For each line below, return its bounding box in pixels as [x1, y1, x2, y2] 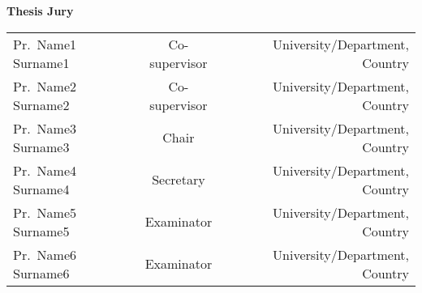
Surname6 [13, 263, 70, 282]
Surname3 [13, 137, 70, 156]
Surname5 [13, 221, 70, 240]
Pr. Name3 [13, 118, 77, 138]
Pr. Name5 [13, 202, 77, 222]
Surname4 [13, 179, 70, 198]
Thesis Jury [6, 2, 74, 19]
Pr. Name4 [13, 160, 77, 180]
